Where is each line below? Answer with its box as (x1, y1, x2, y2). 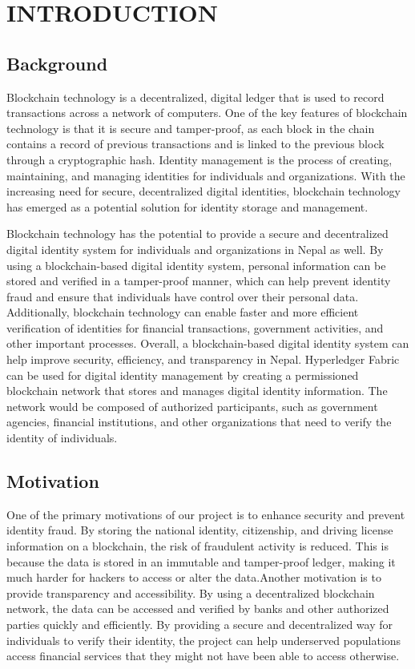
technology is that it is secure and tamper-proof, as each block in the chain (6, 119, 375, 136)
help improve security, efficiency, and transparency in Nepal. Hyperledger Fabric (6, 351, 400, 368)
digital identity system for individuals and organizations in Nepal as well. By (6, 240, 384, 257)
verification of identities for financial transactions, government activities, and (6, 319, 384, 336)
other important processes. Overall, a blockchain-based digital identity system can (6, 335, 409, 352)
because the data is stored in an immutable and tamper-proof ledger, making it (6, 553, 396, 570)
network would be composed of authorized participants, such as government (6, 397, 378, 414)
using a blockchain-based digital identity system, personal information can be (6, 256, 386, 273)
